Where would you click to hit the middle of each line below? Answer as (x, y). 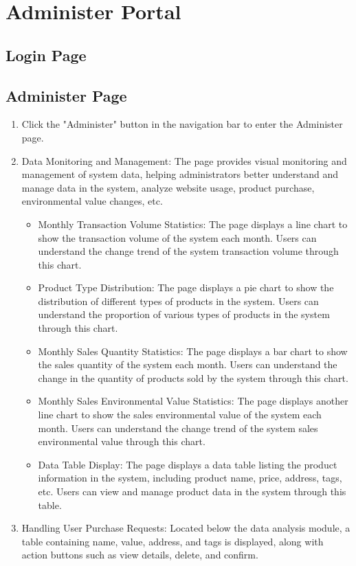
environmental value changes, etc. (92, 201)
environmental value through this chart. (122, 441)
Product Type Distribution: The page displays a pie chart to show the (186, 287)
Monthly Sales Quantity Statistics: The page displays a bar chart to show (193, 351)
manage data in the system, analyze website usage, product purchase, (168, 187)
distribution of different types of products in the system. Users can (178, 301)
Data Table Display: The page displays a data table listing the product (188, 464)
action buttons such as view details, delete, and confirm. (140, 555)
